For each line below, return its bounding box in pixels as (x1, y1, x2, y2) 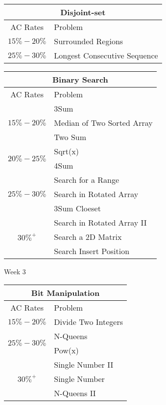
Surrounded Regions (54, 35, 123, 47)
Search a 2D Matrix (54, 231, 122, 242)
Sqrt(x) (54, 145, 79, 157)
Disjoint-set (60, 6, 106, 18)
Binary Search (52, 74, 108, 85)
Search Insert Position (54, 245, 130, 257)
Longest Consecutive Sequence (54, 50, 158, 61)
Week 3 (4, 266, 26, 276)
